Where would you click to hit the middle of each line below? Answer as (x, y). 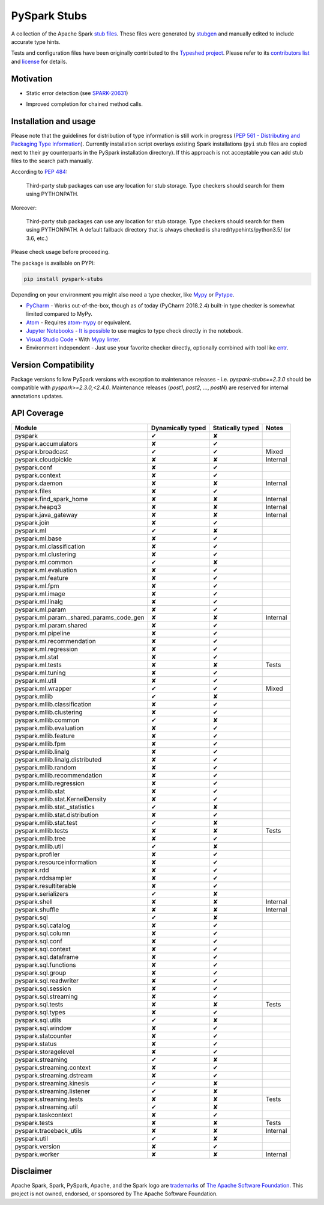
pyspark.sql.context (43, 949)
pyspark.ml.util (36, 680)
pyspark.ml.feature (41, 578)
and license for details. (39, 61)
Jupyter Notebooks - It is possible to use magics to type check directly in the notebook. (134, 331)
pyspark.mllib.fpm (40, 744)
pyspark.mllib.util (39, 846)
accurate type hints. (36, 42)
